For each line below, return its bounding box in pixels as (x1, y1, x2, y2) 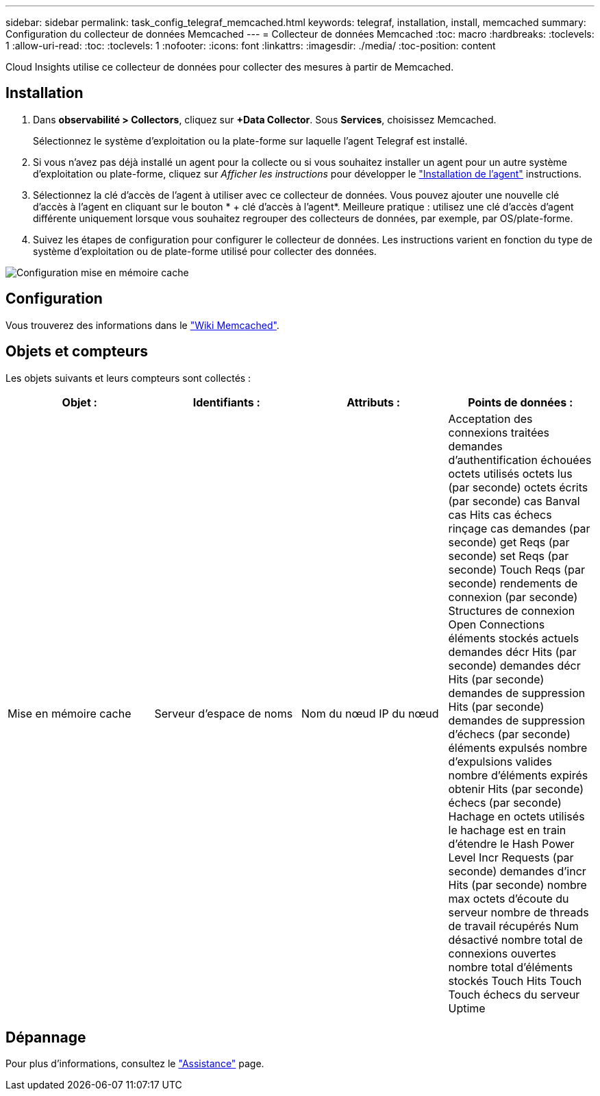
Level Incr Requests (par (448, 850, 574, 864)
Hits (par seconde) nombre (448, 877, 587, 892)
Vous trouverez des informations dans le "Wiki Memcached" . (5, 319, 279, 331)
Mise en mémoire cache (8, 706, 132, 720)
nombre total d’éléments (448, 960, 573, 974)
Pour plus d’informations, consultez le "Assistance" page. (5, 1058, 264, 1070)
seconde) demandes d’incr (448, 864, 586, 878)
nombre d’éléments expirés (448, 768, 588, 782)
